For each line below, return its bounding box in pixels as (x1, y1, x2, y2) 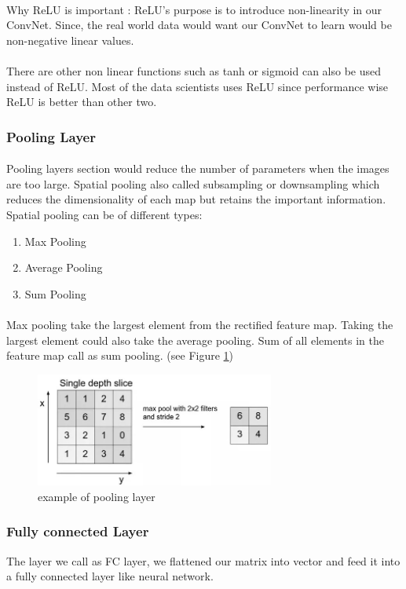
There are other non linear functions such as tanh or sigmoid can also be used (6, 62, 382, 79)
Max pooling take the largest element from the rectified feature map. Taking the (6, 316, 393, 332)
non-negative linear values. (6, 31, 134, 48)
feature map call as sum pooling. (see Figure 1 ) (6, 347, 234, 364)
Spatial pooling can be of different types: (6, 206, 203, 222)
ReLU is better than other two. (6, 93, 157, 110)
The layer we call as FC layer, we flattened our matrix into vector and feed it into (6, 552, 401, 569)
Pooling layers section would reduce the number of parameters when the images (6, 160, 390, 177)
